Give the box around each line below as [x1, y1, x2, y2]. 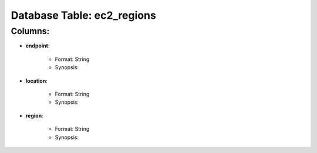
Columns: [11, 26, 50, 36]
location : [25, 77, 48, 84]
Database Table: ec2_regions [11, 9, 157, 22]
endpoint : [25, 42, 50, 49]
